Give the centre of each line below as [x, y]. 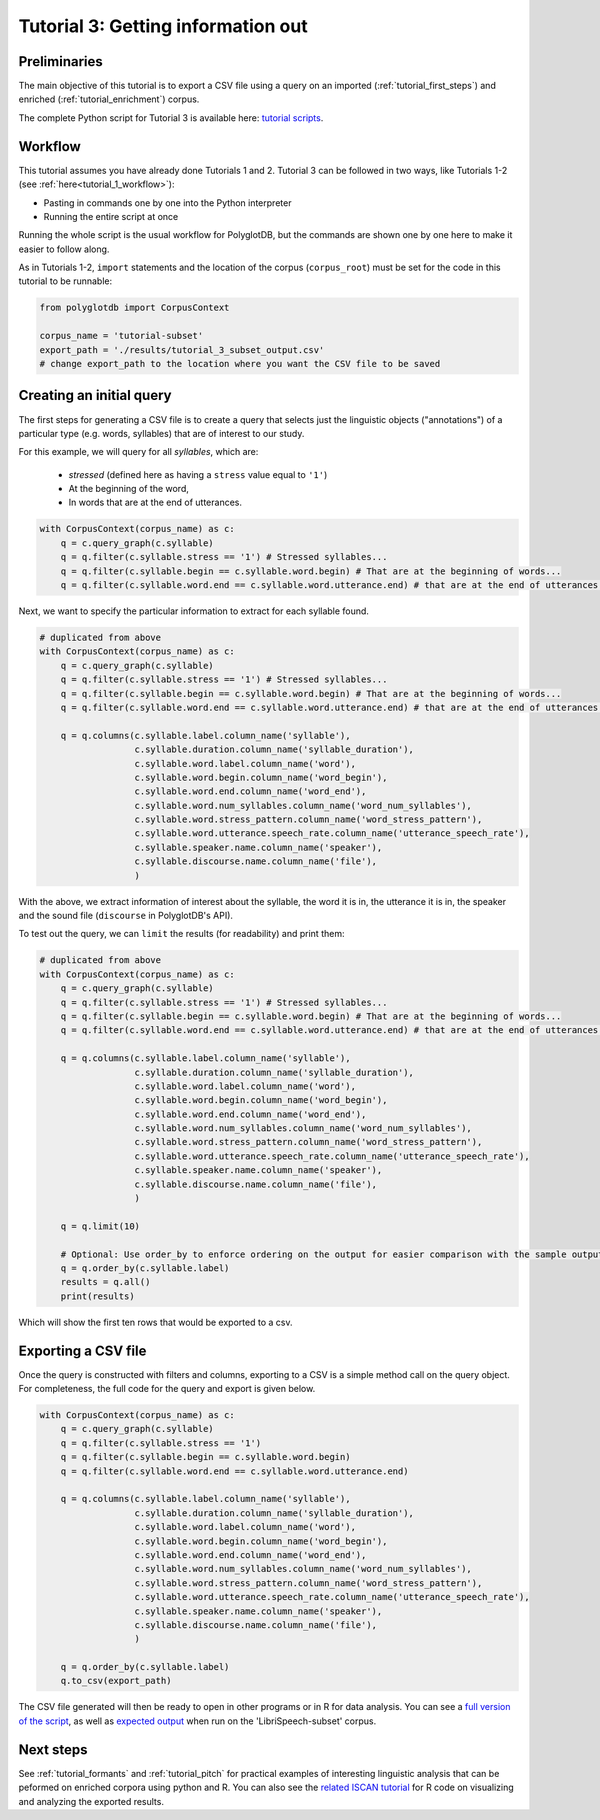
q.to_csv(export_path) [116, 1681]
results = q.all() [105, 1282]
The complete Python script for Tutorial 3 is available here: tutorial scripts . [171, 117]
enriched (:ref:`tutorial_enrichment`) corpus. [109, 99]
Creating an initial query [95, 395]
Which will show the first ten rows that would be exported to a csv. [155, 1322]
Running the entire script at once [111, 216]
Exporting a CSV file [82, 1350]
